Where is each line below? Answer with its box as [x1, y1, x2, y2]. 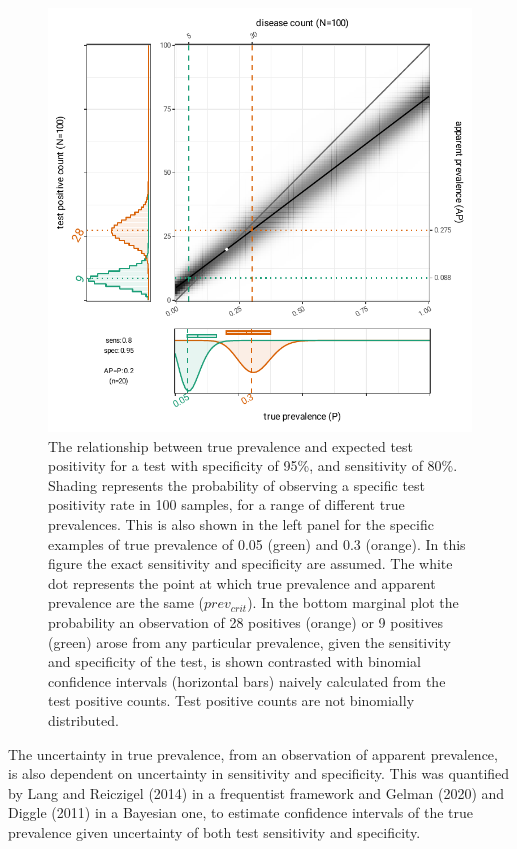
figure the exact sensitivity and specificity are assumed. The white [48, 553, 453, 574]
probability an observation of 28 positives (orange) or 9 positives [48, 611, 443, 632]
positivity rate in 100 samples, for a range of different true [48, 494, 405, 515]
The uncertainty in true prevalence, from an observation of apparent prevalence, [8, 743, 498, 764]
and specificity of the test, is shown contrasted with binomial [48, 651, 421, 672]
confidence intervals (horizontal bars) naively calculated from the [48, 670, 446, 691]
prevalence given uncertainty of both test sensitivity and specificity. [8, 821, 421, 842]
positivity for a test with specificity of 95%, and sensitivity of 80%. [48, 455, 458, 476]
